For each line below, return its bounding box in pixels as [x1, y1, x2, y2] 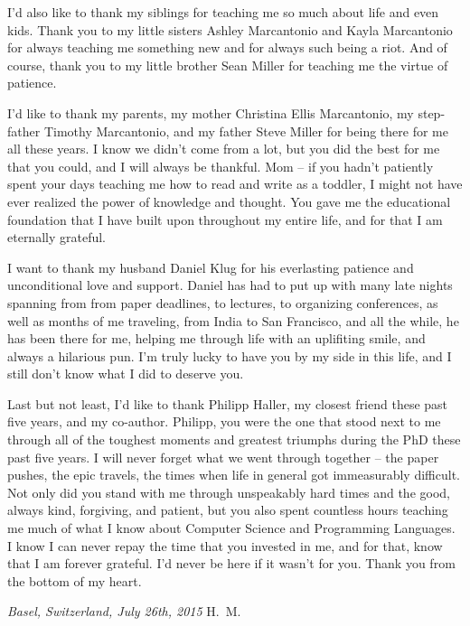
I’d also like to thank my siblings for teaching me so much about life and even [7, 3, 439, 21]
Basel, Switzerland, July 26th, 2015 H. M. [7, 602, 241, 621]
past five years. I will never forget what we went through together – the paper [7, 447, 439, 466]
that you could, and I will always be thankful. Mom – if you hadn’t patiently [7, 156, 434, 175]
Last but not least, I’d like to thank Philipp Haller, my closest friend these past [7, 394, 448, 413]
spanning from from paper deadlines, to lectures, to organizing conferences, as [7, 293, 438, 312]
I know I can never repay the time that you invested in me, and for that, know [7, 536, 443, 555]
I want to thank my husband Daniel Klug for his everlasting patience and [7, 257, 414, 276]
